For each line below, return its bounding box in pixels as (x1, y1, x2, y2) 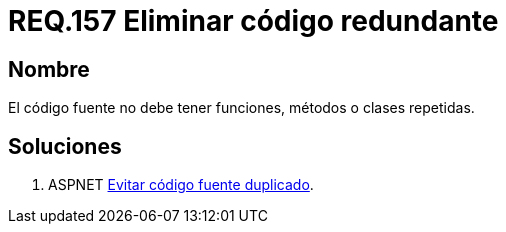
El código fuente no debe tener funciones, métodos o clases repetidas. (8, 99, 475, 117)
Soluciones (8, 133, 122, 159)
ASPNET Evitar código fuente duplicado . (48, 176, 314, 194)
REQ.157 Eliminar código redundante (8, 4, 499, 38)
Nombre (8, 56, 90, 82)
